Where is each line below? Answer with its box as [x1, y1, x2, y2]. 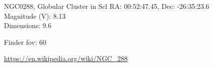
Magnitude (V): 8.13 [4, 10, 66, 21]
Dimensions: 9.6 [4, 20, 52, 31]
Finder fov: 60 [4, 36, 46, 47]
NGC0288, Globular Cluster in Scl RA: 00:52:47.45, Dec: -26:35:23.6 [4, 1, 210, 11]
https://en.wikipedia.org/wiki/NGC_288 [4, 53, 128, 64]
